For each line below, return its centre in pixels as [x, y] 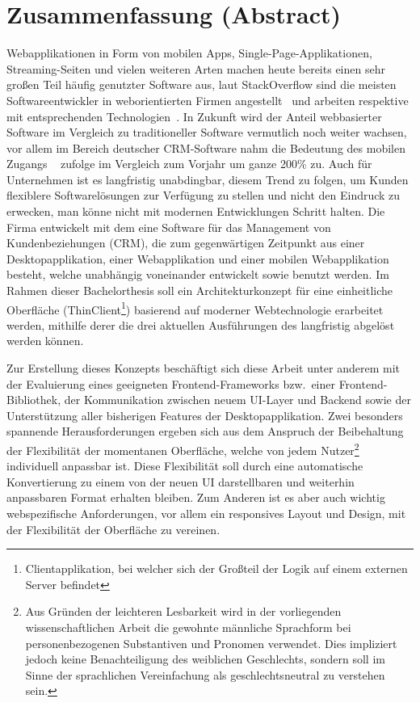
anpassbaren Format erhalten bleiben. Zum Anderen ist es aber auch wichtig [196, 497]
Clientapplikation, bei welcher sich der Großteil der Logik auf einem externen [216, 568]
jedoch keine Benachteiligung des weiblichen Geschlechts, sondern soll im [205, 659]
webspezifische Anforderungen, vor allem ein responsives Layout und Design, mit [206, 514]
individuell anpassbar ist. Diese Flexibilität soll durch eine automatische [185, 466]
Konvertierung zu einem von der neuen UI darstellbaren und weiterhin [181, 481]
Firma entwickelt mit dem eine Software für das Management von [169, 227]
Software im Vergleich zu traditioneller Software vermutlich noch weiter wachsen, [207, 132]
